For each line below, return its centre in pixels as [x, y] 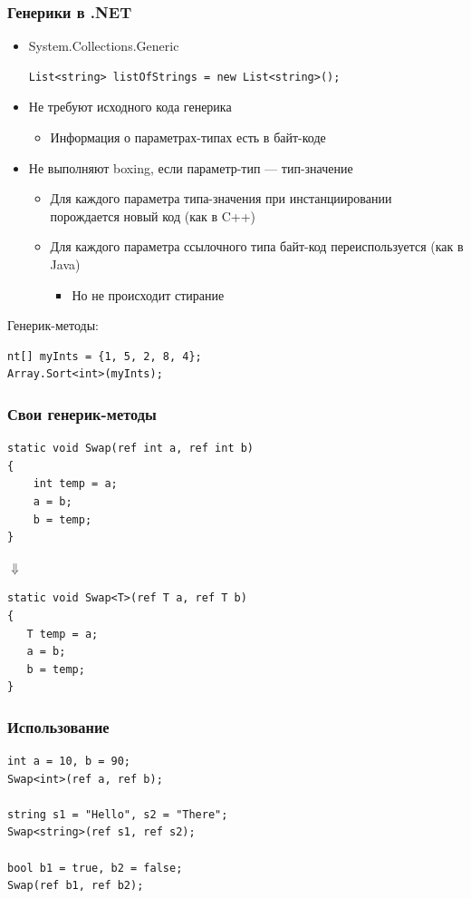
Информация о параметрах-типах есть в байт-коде [188, 137]
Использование [58, 726]
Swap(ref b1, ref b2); [76, 886]
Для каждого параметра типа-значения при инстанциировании [221, 198]
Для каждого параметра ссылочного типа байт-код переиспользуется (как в [257, 246]
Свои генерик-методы [82, 413]
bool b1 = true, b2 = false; [95, 868]
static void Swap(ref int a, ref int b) [131, 449]
